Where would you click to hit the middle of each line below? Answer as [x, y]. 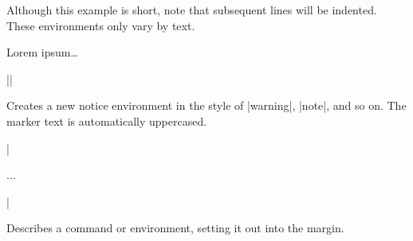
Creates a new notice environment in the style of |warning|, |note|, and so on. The [206, 105]
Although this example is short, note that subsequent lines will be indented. [192, 10]
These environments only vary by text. [101, 25]
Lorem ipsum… [42, 52]
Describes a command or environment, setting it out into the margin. [175, 228]
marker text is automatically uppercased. [107, 120]
